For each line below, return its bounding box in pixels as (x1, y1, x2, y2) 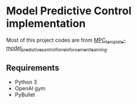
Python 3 (14, 78, 37, 86)
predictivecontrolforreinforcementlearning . (21, 44, 109, 53)
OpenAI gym (14, 85, 46, 92)
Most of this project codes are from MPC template (6, 36, 123, 45)
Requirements (6, 62, 59, 73)
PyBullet (14, 91, 36, 99)
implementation (6, 17, 86, 30)
